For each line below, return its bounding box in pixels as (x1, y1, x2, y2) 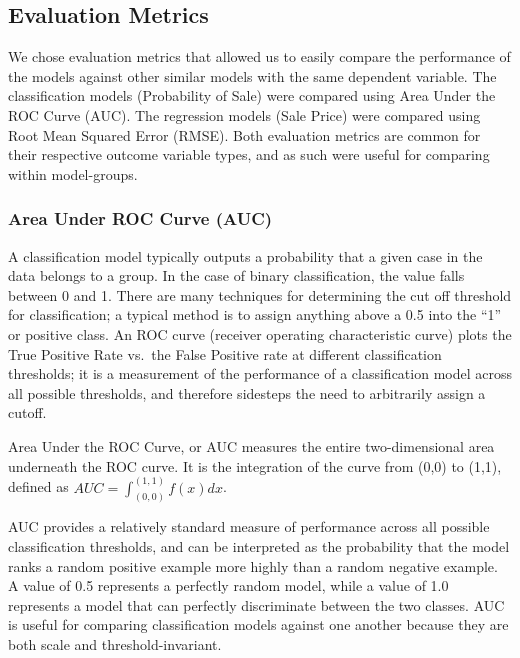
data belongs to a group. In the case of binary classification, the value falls (8, 265, 465, 286)
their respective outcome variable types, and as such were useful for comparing (8, 144, 490, 165)
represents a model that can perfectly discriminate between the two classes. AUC (8, 594, 505, 615)
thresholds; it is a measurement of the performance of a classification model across (8, 363, 512, 384)
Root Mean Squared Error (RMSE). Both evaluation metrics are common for (8, 124, 481, 145)
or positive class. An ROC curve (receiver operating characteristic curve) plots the (8, 323, 512, 344)
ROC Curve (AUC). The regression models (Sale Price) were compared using (8, 104, 481, 125)
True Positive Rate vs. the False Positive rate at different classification (8, 343, 442, 364)
